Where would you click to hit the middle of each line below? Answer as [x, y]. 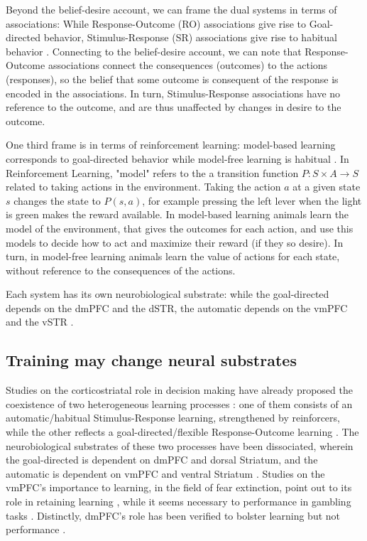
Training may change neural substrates [151, 360]
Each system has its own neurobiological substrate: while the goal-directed [168, 294]
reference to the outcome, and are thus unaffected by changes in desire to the [174, 107]
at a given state [327, 187]
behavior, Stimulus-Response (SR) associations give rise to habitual [190, 37]
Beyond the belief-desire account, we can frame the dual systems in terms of [171, 9]
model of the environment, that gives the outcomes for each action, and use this [180, 228]
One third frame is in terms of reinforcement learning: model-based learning [171, 145]
